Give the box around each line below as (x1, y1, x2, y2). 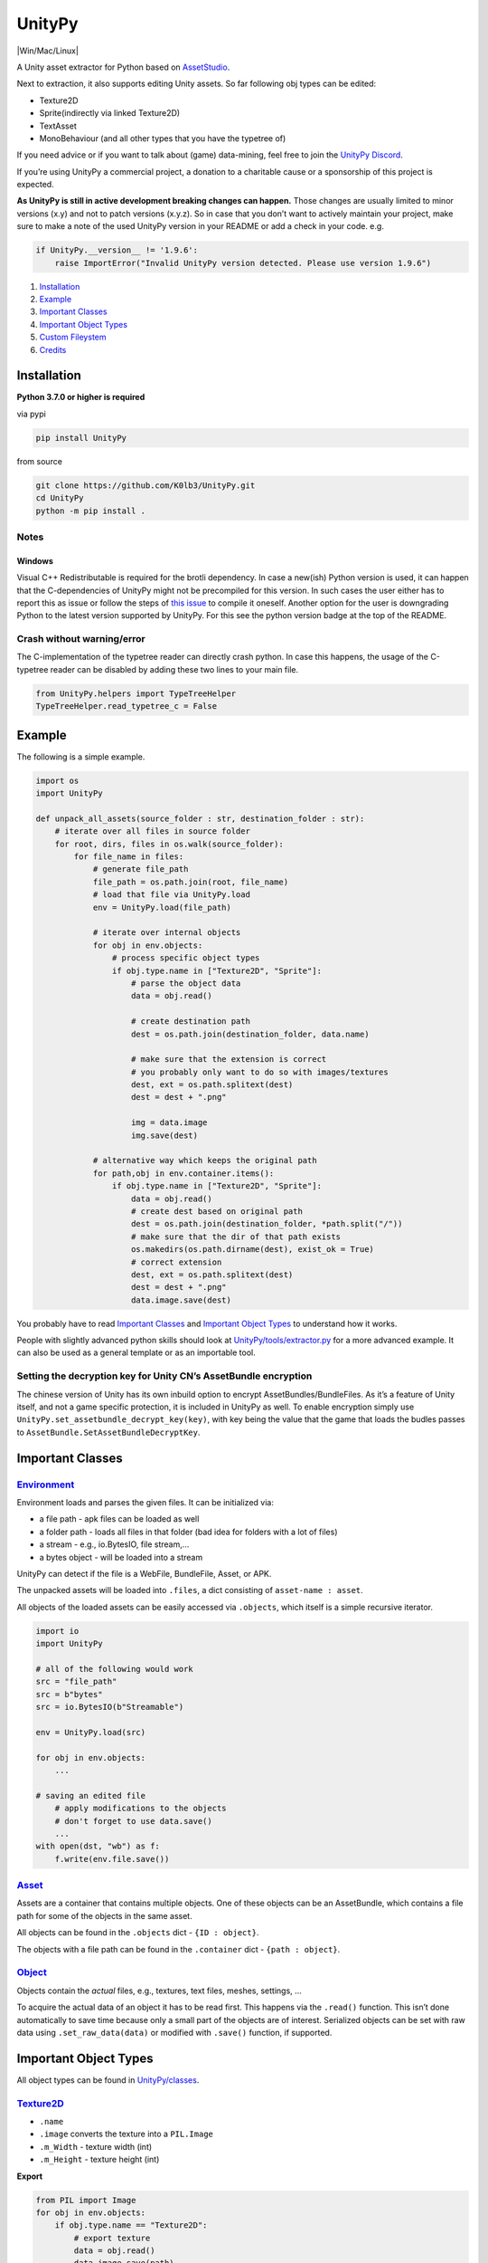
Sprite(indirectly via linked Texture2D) (39, 108, 181, 119)
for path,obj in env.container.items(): (92, 1168, 275, 1179)
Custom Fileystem (39, 331, 107, 343)
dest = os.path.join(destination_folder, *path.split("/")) (131, 1218, 403, 1229)
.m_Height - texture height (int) (39, 2154, 160, 2165)
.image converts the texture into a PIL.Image (39, 2128, 214, 2140)
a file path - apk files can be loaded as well (39, 1513, 200, 1524)
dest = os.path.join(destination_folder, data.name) (131, 1028, 370, 1039)
